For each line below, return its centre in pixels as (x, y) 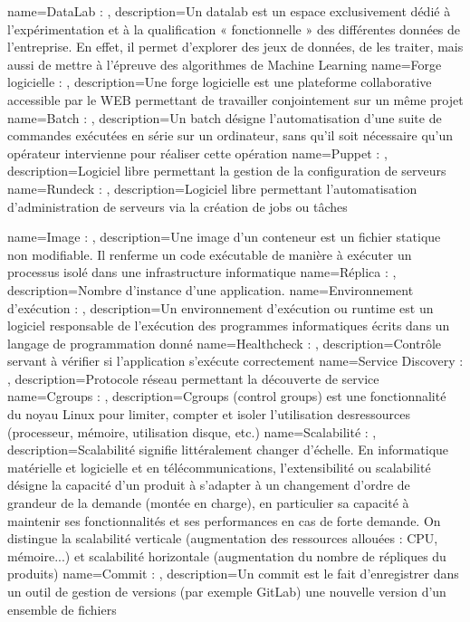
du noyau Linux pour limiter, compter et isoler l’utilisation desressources (209, 414)
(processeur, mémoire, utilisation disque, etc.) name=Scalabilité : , (192, 431)
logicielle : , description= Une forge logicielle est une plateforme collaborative (220, 82)
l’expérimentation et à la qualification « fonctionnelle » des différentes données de (234, 29)
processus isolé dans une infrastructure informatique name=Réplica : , (202, 272)
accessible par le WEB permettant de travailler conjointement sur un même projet (235, 99)
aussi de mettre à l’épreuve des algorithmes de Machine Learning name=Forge (225, 64)
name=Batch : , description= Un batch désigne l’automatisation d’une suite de (225, 117)
